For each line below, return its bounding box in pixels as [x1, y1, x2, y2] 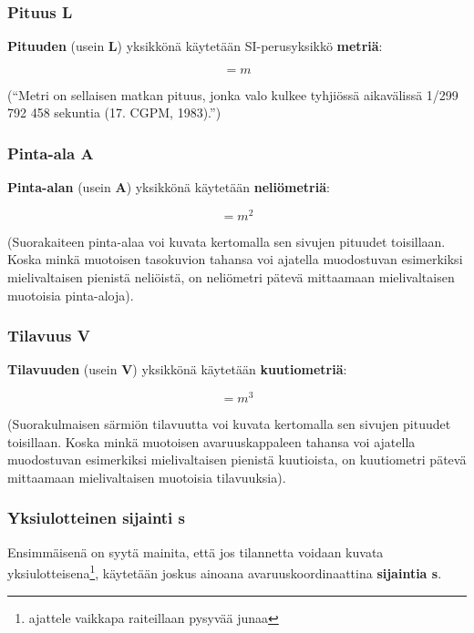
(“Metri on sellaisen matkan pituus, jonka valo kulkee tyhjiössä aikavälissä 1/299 [7, 85, 459, 104]
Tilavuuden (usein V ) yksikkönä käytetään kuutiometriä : [7, 360, 347, 379]
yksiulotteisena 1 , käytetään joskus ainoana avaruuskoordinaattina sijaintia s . [7, 561, 442, 582]
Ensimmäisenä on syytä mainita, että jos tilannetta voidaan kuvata [7, 542, 384, 561]
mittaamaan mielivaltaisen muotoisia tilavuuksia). [7, 467, 286, 486]
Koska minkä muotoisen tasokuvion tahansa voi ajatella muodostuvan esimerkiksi [7, 250, 463, 269]
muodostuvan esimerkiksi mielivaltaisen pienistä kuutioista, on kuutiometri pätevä [7, 450, 467, 469]
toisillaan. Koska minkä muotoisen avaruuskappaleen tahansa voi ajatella [7, 432, 416, 451]
